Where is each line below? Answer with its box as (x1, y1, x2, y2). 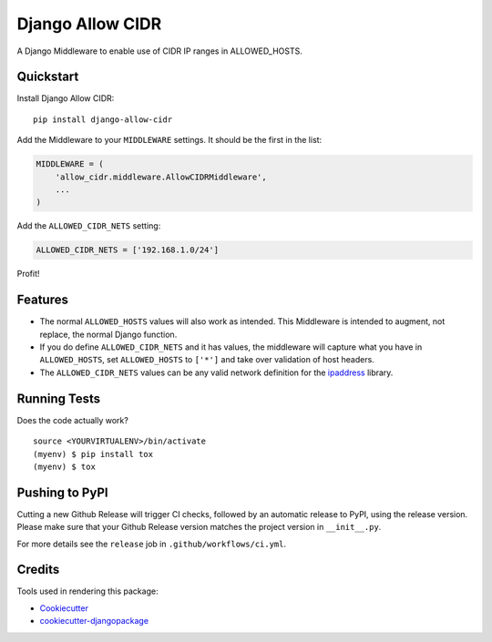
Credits (16, 562, 60, 577)
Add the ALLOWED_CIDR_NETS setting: (16, 220, 161, 231)
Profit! (16, 269, 40, 280)
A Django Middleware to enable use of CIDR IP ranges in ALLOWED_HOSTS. (16, 46, 302, 56)
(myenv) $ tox (33, 461, 96, 472)
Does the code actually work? (16, 414, 129, 425)
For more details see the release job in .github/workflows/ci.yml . (16, 538, 287, 549)
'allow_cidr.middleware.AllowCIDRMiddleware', (55, 171, 268, 182)
